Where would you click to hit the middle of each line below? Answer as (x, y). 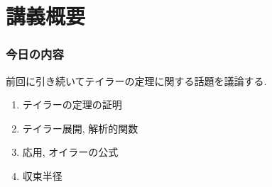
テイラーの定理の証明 (72, 104)
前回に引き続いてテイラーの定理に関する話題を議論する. (136, 80)
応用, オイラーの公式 (70, 152)
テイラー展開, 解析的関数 (80, 128)
